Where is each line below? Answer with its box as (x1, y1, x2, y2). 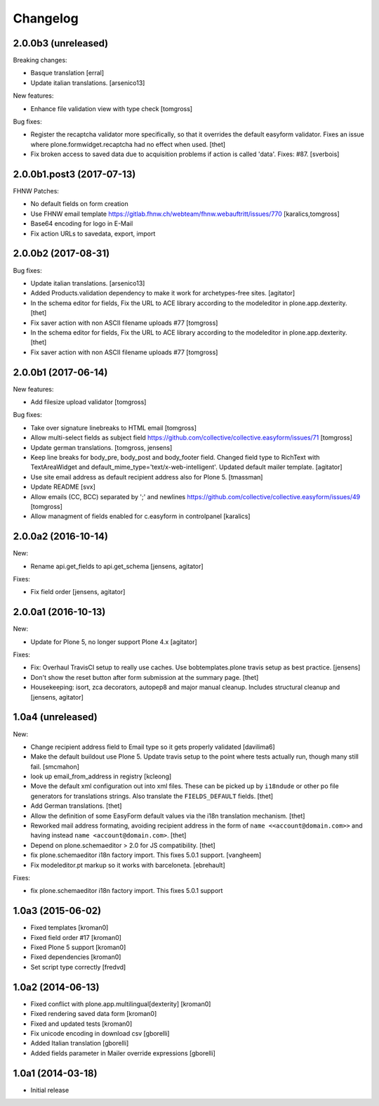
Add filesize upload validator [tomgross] (30, 397, 147, 406)
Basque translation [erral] (30, 69, 105, 77)
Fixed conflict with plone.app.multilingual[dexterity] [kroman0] (30, 999, 211, 1008)
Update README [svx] (30, 482, 96, 491)
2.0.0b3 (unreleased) (13, 37, 109, 49)
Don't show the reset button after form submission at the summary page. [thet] (30, 673, 259, 681)
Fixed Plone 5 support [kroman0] (30, 943, 126, 952)
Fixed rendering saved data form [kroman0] (30, 1010, 157, 1018)
